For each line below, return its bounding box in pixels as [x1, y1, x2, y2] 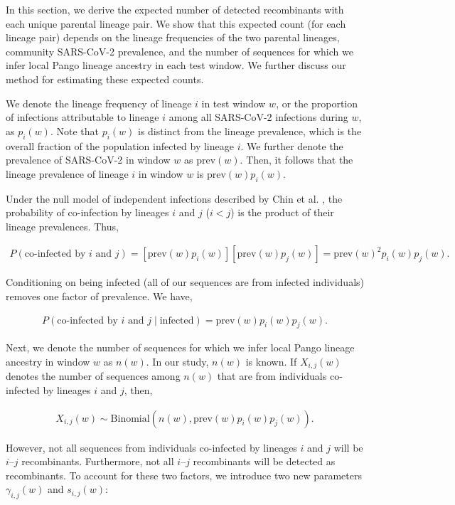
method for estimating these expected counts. [6, 71, 204, 86]
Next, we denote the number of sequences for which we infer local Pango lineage [6, 340, 355, 355]
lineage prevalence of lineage [6, 166, 129, 181]
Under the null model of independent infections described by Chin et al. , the [6, 191, 343, 206]
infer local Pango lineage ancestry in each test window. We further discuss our [6, 58, 346, 73]
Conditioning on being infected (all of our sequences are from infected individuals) [6, 275, 365, 289]
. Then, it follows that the [240, 152, 353, 167]
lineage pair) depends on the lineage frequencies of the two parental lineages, [6, 30, 340, 45]
